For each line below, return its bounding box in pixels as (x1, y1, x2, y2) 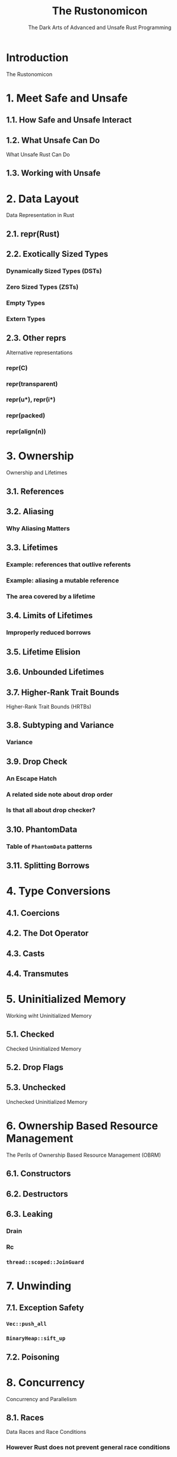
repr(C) (6, 364, 28, 372)
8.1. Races (6, 1412, 45, 1423)
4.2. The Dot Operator (6, 929, 89, 939)
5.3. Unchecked (6, 1082, 66, 1093)
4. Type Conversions (6, 885, 111, 898)
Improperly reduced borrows (6, 628, 91, 637)
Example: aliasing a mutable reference (6, 577, 119, 585)
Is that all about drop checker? (6, 806, 96, 814)
